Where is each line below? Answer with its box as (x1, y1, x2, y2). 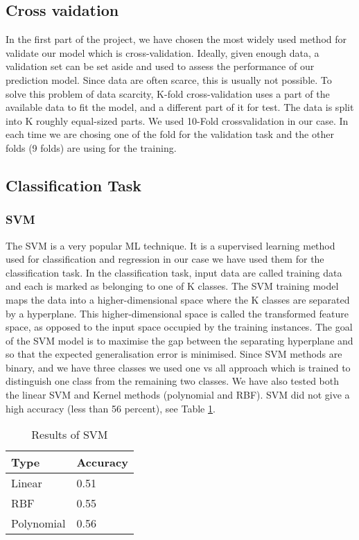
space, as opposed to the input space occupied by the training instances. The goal (6, 320, 353, 334)
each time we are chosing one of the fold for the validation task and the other (6, 127, 334, 141)
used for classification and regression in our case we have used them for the (6, 252, 324, 266)
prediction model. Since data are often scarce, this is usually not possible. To (6, 72, 332, 87)
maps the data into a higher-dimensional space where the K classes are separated (6, 292, 350, 306)
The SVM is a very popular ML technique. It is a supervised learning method (6, 238, 335, 252)
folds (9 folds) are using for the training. (6, 140, 177, 155)
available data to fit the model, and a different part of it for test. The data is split (6, 100, 354, 114)
